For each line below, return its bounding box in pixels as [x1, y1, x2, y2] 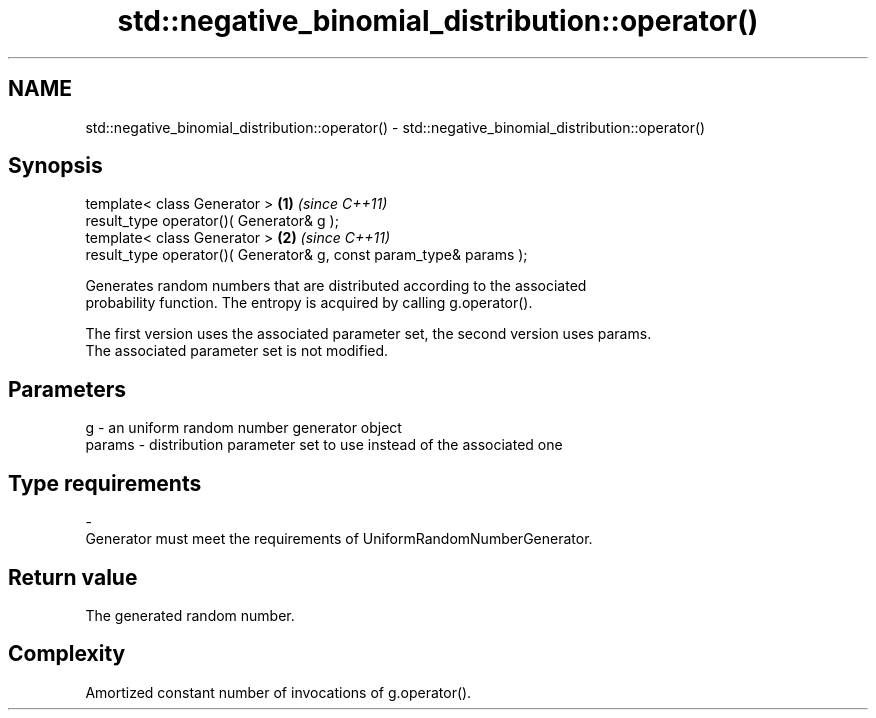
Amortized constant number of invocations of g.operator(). [85, 683, 472, 701]
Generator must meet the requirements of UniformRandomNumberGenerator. [85, 530, 593, 548]
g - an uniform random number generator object [85, 419, 402, 437]
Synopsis [8, 153, 103, 179]
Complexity [8, 641, 126, 667]
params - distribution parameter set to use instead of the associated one [85, 436, 563, 454]
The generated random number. [85, 606, 295, 624]
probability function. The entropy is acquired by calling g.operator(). [85, 294, 533, 312]
